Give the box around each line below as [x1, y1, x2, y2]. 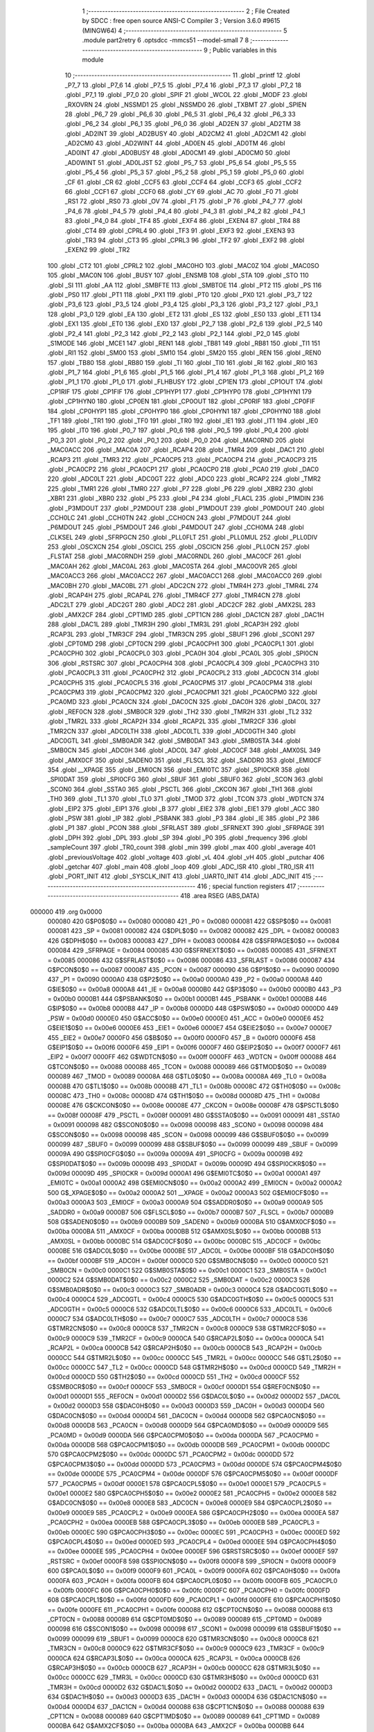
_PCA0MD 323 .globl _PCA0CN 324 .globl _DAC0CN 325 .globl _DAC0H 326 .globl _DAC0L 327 [47, 698, 321, 706]
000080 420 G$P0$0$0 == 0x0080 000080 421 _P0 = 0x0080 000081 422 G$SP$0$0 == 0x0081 [47, 917, 332, 925]
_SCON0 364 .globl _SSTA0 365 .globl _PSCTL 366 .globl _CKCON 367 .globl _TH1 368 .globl [47, 785, 313, 793]
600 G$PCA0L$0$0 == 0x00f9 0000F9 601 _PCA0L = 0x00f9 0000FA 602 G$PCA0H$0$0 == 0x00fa [47, 1566, 341, 1575]
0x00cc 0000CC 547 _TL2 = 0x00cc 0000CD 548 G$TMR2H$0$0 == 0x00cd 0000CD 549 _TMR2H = [47, 1363, 342, 1371]
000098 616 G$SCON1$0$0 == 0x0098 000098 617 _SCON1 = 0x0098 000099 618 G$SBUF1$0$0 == [47, 1625, 342, 1633]
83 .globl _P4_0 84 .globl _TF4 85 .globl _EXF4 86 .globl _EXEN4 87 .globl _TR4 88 [64, 217, 301, 225]
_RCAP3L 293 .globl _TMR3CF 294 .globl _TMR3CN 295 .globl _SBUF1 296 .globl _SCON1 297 [47, 630, 315, 638]
